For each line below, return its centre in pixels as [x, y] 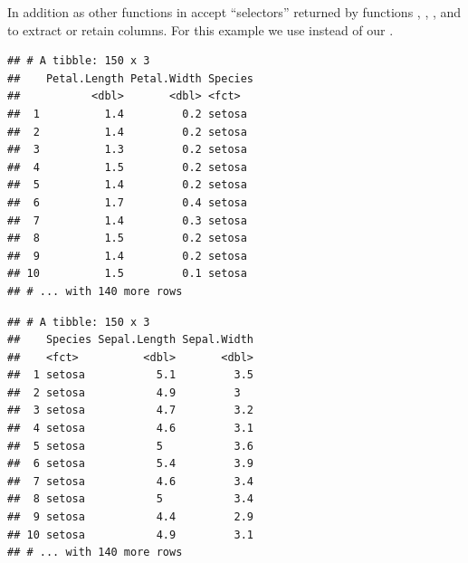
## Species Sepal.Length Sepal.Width [131, 340]
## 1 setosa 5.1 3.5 [131, 375]
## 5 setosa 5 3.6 [131, 446]
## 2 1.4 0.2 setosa [127, 132]
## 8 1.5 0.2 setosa [127, 239]
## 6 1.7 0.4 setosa [127, 202]
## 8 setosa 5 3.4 [131, 499]
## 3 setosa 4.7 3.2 [131, 410]
